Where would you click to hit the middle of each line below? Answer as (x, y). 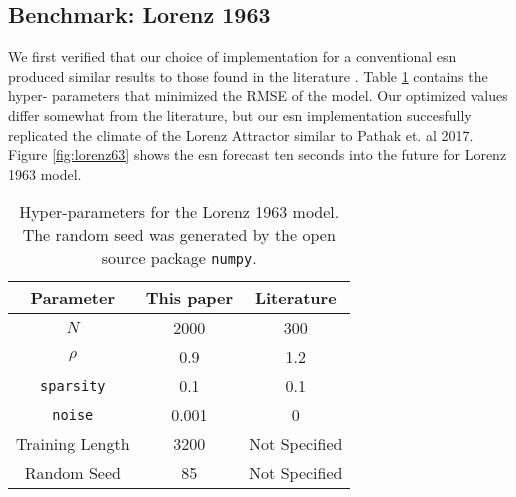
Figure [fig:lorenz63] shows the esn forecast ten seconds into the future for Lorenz (257, 154)
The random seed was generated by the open (179, 235)
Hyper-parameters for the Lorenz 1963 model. (179, 212)
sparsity (73, 385)
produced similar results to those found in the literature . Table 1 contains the (248, 75)
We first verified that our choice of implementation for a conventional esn (232, 56)
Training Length (73, 444)
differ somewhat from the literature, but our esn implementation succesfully (240, 114)
